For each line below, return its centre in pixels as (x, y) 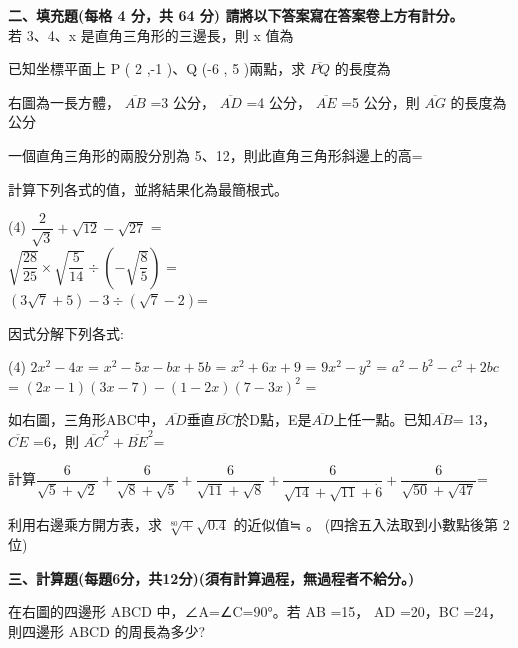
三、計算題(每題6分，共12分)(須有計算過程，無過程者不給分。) (211, 577)
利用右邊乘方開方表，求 (85, 524)
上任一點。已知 (382, 419)
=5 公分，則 (380, 101)
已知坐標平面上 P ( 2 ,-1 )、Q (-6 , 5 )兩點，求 (157, 68)
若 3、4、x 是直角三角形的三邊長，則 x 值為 (151, 34)
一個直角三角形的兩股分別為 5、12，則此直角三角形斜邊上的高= (215, 154)
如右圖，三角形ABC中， (86, 419)
